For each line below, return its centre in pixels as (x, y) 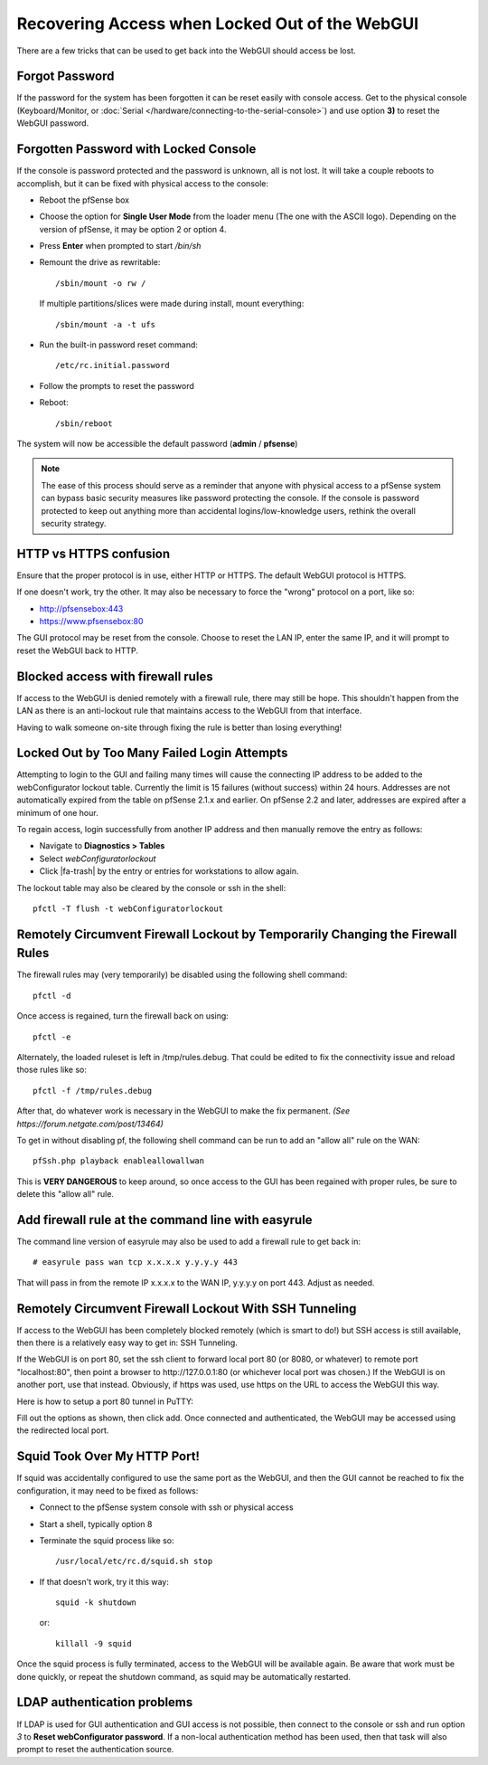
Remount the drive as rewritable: (100, 262)
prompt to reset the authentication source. (95, 1750)
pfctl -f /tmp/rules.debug (93, 1091)
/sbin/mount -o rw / (101, 283)
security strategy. (74, 523)
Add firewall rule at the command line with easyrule (164, 1220)
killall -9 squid (94, 1643)
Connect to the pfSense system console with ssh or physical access (166, 1507)
